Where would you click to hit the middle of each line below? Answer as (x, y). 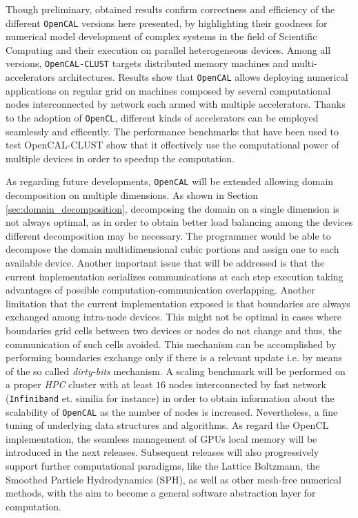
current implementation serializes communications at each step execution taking (175, 276)
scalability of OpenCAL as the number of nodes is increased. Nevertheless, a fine (172, 411)
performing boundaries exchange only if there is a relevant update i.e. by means (174, 357)
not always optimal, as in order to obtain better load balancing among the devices (179, 222)
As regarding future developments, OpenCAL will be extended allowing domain (170, 181)
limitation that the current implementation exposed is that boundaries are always (178, 303)
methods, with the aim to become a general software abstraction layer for (161, 493)
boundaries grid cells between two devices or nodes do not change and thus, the (174, 330)
